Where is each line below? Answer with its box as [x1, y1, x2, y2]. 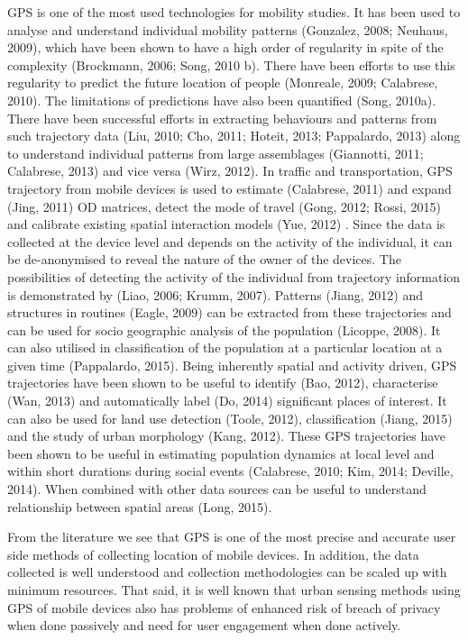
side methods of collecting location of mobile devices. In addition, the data [7, 544, 419, 563]
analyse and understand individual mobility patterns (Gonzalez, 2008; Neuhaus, [7, 20, 448, 39]
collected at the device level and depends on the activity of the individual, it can [7, 232, 453, 251]
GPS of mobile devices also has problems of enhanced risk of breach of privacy [7, 598, 441, 617]
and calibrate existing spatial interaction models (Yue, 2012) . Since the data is [7, 215, 445, 233]
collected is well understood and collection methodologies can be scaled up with [7, 562, 447, 581]
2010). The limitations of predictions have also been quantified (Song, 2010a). [7, 90, 436, 109]
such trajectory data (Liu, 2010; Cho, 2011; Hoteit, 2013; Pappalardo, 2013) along [7, 126, 461, 145]
